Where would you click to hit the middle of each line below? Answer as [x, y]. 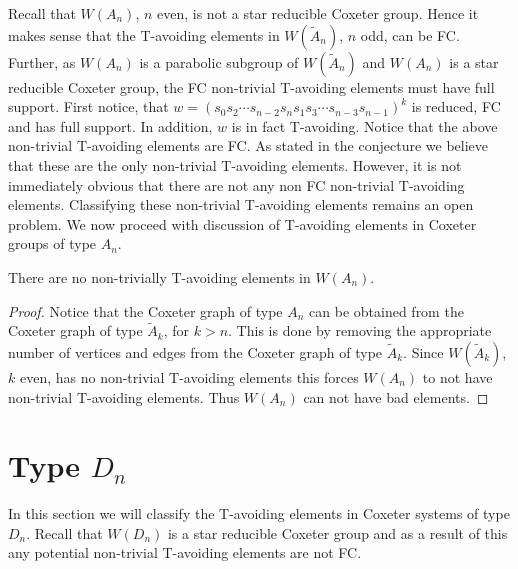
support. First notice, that [88, 106]
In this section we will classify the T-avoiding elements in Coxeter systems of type [259, 513]
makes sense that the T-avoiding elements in [144, 34]
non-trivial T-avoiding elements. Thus [124, 396]
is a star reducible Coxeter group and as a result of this [337, 532]
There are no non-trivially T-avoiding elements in [159, 276]
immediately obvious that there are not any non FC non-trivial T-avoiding [236, 184]
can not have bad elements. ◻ [396, 396]
